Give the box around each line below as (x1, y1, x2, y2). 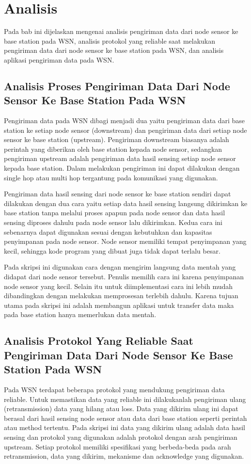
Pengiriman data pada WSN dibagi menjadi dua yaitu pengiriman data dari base (4, 115, 245, 126)
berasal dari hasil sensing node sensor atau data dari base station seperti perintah (4, 413, 247, 423)
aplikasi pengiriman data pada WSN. (4, 54, 114, 64)
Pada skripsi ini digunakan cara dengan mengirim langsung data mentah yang (4, 262, 236, 272)
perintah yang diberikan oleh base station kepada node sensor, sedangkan (4, 144, 222, 154)
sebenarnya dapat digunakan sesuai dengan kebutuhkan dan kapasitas (4, 226, 212, 237)
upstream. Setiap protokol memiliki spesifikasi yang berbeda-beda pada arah (4, 441, 231, 451)
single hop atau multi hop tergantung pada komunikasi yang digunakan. (4, 172, 218, 182)
